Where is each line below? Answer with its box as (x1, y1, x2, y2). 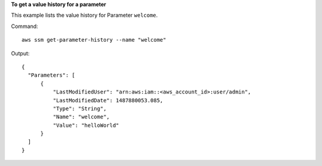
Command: (11, 23, 38, 30)
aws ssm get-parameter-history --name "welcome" (21, 36, 166, 43)
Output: (11, 49, 30, 57)
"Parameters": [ (27, 72, 76, 79)
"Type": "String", (52, 105, 107, 112)
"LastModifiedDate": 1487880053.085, (52, 97, 163, 104)
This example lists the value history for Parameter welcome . (11, 12, 158, 19)
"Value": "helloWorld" (52, 122, 119, 129)
